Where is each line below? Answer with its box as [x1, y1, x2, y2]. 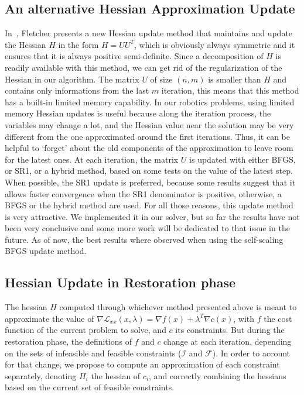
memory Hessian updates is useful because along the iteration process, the [5, 107, 271, 119]
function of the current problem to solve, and [5, 324, 166, 336]
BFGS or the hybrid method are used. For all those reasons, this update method [5, 199, 293, 211]
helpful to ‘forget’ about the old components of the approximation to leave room [5, 142, 293, 154]
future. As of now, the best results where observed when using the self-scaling [5, 233, 283, 245]
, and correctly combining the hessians [149, 369, 286, 382]
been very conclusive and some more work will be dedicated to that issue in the [5, 222, 290, 234]
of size [150, 73, 173, 85]
